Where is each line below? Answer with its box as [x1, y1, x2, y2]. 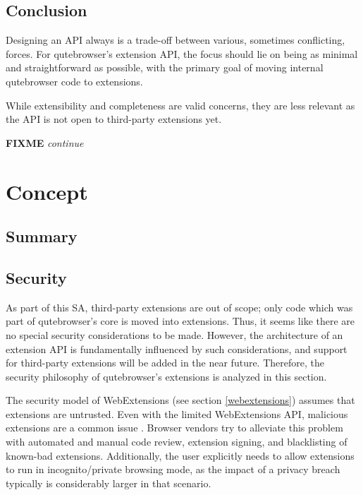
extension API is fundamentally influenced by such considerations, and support [6, 341, 347, 356]
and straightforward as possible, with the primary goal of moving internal [6, 60, 324, 75]
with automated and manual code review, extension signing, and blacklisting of [6, 434, 347, 449]
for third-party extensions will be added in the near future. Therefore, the [6, 355, 324, 370]
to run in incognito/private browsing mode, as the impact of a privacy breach [6, 462, 340, 477]
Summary [6, 225, 78, 247]
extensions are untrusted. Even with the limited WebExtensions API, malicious [6, 406, 348, 421]
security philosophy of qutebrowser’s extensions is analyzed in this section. [6, 369, 327, 383]
